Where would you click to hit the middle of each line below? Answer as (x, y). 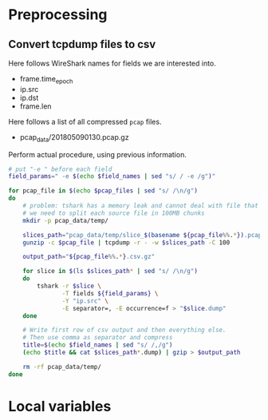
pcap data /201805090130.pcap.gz (74, 138)
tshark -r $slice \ (69, 286)
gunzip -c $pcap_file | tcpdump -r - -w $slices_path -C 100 (126, 242)
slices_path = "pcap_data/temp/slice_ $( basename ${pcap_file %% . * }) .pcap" (144, 235)
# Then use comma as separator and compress (98, 338)
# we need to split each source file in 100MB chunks (114, 213)
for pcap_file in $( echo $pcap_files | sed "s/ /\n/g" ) (103, 191)
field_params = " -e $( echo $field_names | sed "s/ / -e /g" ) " (112, 176)
